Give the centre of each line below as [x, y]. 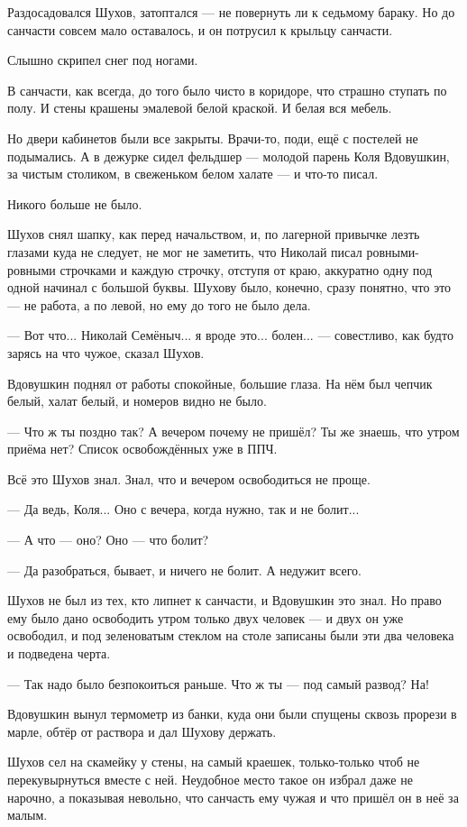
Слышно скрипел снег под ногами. [103, 60]
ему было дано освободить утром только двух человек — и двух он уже [206, 617]
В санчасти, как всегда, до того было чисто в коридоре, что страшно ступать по [227, 90]
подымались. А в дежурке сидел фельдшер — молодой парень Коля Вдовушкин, [229, 156]
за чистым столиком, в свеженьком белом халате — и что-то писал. [193, 174]
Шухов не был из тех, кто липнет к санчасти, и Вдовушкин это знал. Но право [224, 600]
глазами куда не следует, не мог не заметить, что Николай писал [185, 251]
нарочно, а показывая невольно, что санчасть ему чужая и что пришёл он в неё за [233, 797]
